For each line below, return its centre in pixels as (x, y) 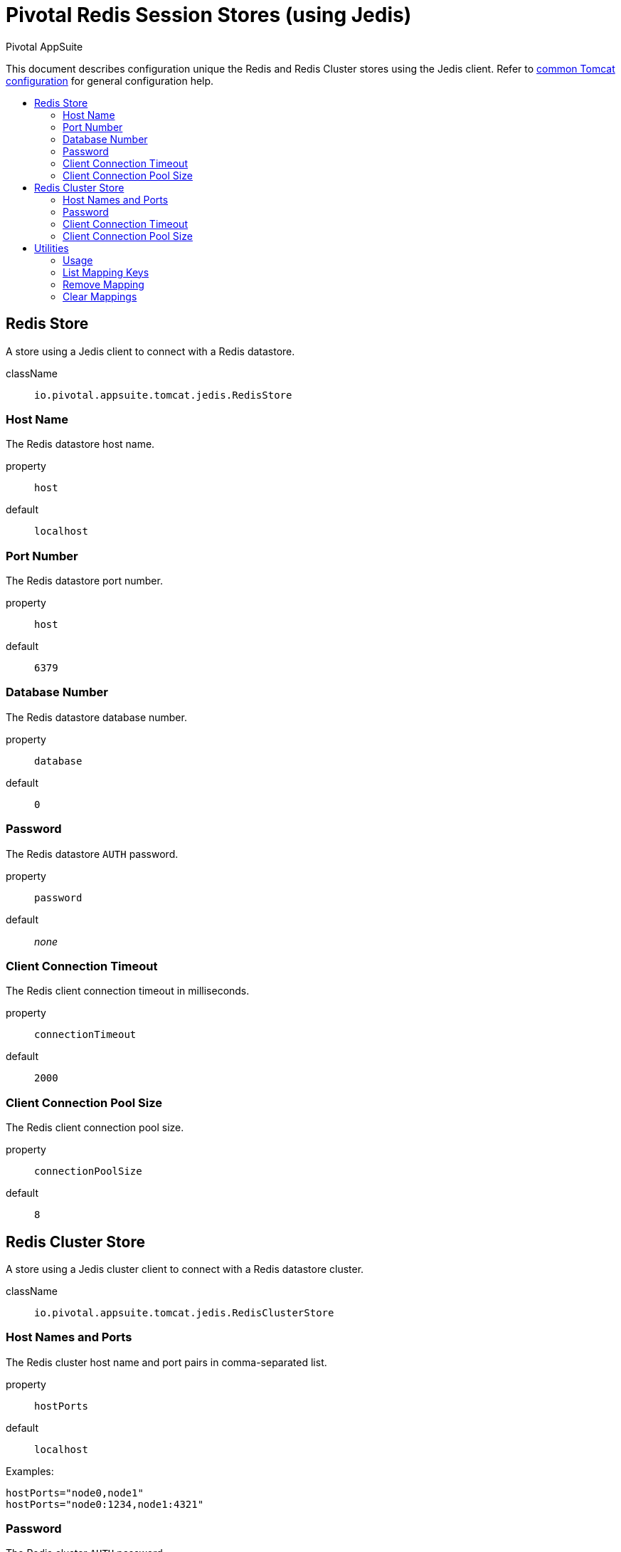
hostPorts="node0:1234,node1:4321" (105, 1504)
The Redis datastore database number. (96, 717)
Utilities (52, 248)
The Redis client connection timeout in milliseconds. (128, 991)
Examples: (30, 1471)
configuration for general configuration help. (110, 80)
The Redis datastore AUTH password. (92, 854)
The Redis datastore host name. (80, 444)
